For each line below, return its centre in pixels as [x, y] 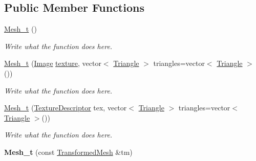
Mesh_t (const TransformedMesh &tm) [68, 152]
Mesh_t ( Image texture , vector [53, 63]
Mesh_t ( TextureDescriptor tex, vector [66, 108]
